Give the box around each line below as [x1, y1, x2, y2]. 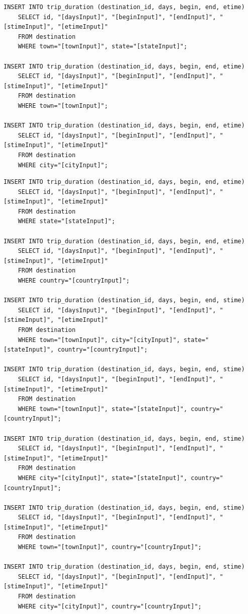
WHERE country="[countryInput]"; [18, 277, 130, 285]
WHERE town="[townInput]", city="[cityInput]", [18, 336, 180, 344]
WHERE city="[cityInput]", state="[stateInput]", [18, 474, 188, 482]
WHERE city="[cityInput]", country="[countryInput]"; [18, 602, 202, 610]
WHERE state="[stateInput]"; [18, 218, 115, 225]
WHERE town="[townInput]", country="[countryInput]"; [18, 543, 202, 551]
